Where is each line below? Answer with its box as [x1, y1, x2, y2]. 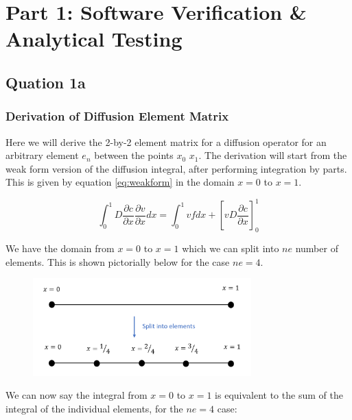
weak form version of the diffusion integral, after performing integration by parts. [5, 161, 347, 175]
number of [295, 241, 338, 256]
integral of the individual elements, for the [5, 401, 183, 415]
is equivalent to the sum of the [215, 388, 343, 402]
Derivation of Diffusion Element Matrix [5, 108, 229, 125]
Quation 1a [5, 71, 86, 92]
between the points [94, 148, 174, 162]
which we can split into [182, 241, 279, 256]
